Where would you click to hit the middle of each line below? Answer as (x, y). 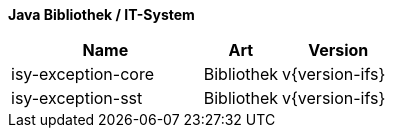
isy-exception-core (82, 74)
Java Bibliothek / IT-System (101, 14)
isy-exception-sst (77, 98)
